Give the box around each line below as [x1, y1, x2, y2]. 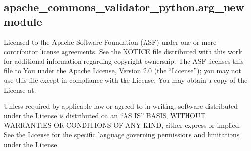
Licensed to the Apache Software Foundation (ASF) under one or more [4, 37, 217, 47]
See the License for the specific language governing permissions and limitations [4, 129, 240, 139]
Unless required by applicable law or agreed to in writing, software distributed [4, 101, 238, 111]
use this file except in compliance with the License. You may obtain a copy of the [4, 75, 248, 85]
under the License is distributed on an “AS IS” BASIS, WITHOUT [4, 110, 206, 120]
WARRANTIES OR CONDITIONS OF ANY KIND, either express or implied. [4, 120, 241, 130]
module [4, 14, 42, 29]
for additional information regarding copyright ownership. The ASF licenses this [4, 56, 244, 66]
